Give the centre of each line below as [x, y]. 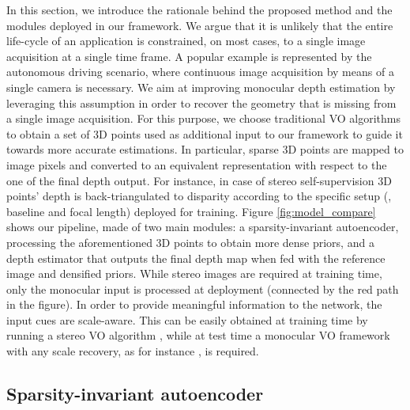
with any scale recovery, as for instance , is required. [133, 351]
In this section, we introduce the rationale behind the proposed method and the [199, 9]
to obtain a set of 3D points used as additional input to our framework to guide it [205, 133]
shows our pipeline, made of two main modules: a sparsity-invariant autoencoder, [203, 227]
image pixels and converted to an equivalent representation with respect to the [197, 164]
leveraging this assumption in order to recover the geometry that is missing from [201, 102]
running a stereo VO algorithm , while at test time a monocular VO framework [198, 335]
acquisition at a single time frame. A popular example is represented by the [189, 56]
